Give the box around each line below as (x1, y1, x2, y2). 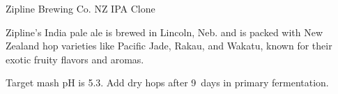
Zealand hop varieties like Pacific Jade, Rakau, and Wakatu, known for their (6, 38, 332, 53)
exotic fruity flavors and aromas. (6, 52, 144, 66)
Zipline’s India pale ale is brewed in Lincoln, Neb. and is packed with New (6, 24, 323, 39)
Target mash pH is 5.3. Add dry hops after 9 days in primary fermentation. (6, 75, 329, 90)
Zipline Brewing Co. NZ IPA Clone (6, 1, 155, 15)
